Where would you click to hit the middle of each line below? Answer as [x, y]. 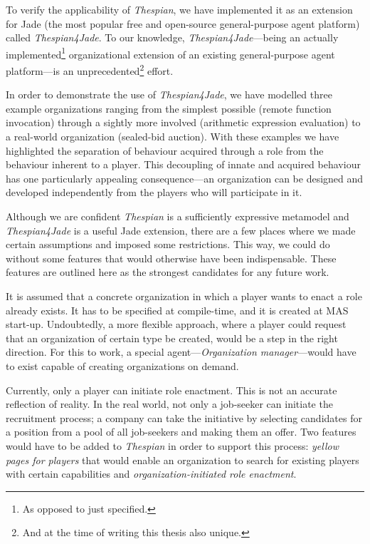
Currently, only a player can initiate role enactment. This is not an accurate [171, 390]
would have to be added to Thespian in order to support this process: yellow [172, 445]
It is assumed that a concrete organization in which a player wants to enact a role [184, 296]
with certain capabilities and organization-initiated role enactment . [151, 474]
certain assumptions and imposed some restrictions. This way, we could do [168, 244]
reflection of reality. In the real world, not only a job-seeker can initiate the [169, 404]
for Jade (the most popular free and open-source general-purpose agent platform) [183, 23]
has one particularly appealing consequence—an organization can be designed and [185, 178]
